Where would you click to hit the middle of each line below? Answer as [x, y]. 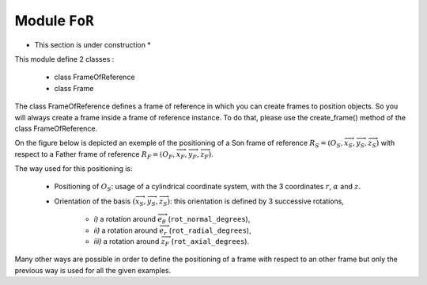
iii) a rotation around [127, 241]
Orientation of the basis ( [95, 201]
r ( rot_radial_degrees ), [207, 231]
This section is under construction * [93, 44]
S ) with [384, 144]
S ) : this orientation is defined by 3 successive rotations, [253, 202]
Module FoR [54, 21]
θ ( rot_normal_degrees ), [206, 220]
